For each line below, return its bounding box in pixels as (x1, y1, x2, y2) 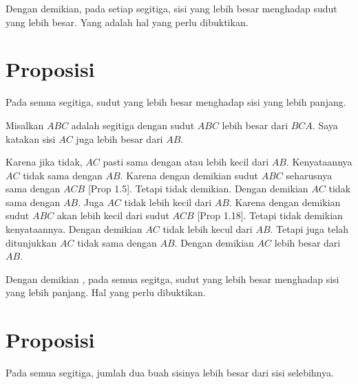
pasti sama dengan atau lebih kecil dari (103, 155, 269, 169)
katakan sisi (6, 131, 56, 146)
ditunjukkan (6, 235, 57, 249)
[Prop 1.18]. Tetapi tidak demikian (197, 208, 343, 223)
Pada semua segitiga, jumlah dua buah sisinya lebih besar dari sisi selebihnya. (6, 365, 334, 380)
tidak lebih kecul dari (162, 222, 253, 236)
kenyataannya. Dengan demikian (6, 222, 143, 236)
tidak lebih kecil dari (124, 194, 212, 209)
